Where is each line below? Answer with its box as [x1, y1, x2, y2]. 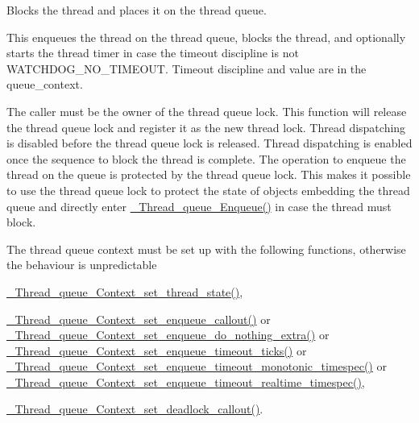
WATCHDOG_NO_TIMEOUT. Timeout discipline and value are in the [6, 60, 367, 77]
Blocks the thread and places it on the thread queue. [6, 2, 267, 18]
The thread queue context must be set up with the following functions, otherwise [6, 240, 406, 257]
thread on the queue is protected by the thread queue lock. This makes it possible [6, 166, 411, 183]
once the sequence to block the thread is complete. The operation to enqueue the [6, 150, 406, 167]
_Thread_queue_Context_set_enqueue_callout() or [6, 310, 271, 327]
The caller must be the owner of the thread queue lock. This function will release [6, 102, 407, 119]
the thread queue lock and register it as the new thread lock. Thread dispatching [6, 118, 406, 135]
